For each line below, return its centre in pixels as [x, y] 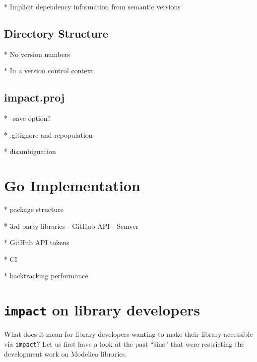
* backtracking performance [46, 276]
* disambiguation [30, 151]
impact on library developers [102, 310]
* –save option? [28, 118]
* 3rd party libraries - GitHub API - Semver [71, 226]
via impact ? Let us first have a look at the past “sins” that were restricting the [124, 343]
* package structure [34, 209]
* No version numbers [37, 54]
